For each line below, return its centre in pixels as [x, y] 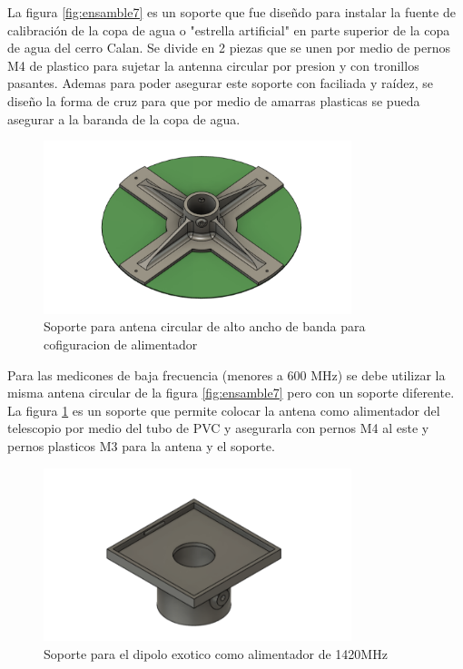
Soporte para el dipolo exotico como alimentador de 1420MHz [216, 653]
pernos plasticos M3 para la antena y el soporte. [141, 446]
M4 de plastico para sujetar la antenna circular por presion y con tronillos [213, 65]
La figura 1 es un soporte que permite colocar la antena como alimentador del [224, 410]
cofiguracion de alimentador [121, 344]
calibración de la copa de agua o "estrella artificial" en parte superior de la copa [229, 30]
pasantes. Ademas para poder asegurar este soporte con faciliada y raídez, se [220, 83]
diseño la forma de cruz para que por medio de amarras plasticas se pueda [214, 100]
